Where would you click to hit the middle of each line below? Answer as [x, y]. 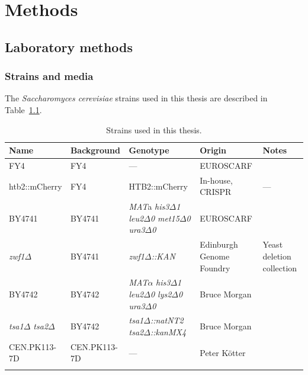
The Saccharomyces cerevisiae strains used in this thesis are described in [136, 98]
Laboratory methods [69, 47]
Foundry [215, 267]
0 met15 [165, 218]
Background [95, 150]
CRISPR [216, 192]
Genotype [149, 150]
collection [280, 267]
